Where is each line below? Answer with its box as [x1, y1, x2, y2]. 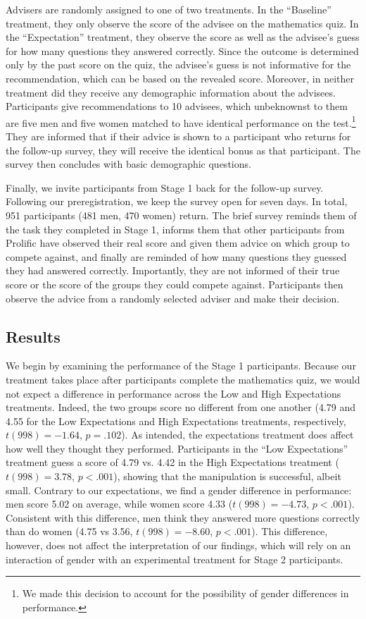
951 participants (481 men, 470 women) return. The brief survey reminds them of [6, 207, 357, 222]
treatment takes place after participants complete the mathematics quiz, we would [6, 372, 360, 386]
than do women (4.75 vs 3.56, [6, 524, 133, 539]
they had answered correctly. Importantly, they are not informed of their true [6, 263, 340, 278]
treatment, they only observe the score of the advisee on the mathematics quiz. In [6, 16, 359, 30]
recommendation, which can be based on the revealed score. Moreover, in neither [6, 71, 355, 85]
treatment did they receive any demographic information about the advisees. [6, 85, 336, 99]
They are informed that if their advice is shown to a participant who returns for [6, 129, 351, 143]
